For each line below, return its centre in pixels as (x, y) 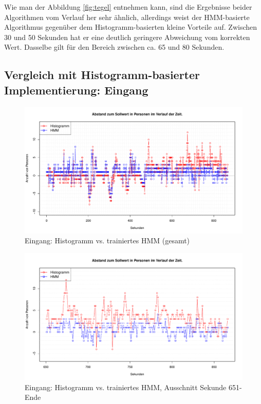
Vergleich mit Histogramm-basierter (102, 75)
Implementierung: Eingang (76, 90)
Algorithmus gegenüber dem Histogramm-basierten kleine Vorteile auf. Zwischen (131, 27)
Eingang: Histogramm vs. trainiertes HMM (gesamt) (107, 241)
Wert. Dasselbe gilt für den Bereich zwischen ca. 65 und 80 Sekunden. (114, 47)
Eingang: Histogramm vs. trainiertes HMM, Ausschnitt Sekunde (126, 387)
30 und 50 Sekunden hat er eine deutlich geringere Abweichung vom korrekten (127, 37)
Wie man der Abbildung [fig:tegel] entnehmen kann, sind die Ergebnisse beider (128, 7)
